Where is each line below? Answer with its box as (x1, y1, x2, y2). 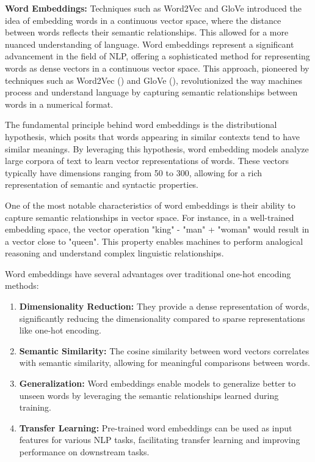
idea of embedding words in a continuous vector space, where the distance (5, 13, 281, 26)
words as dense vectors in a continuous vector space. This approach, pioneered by (5, 61, 310, 74)
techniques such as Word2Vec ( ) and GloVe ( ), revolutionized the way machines (5, 73, 302, 86)
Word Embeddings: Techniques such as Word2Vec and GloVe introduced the (5, 2, 302, 14)
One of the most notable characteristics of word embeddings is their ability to (5, 198, 295, 211)
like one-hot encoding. (19, 324, 101, 337)
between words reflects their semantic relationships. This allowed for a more (5, 26, 289, 39)
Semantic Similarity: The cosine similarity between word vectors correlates (19, 344, 310, 357)
